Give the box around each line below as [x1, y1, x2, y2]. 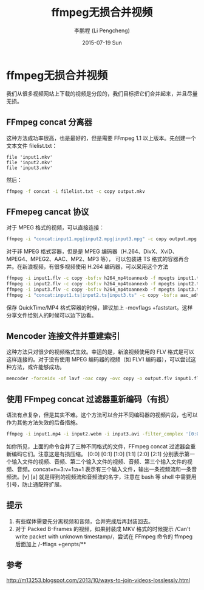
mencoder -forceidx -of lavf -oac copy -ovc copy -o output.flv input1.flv [6, 375, 202, 382]
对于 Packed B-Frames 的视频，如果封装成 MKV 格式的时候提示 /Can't [15, 525, 191, 532]
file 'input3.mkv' [6, 165, 53, 171]
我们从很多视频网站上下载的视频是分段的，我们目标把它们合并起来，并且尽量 [6, 89, 198, 97]
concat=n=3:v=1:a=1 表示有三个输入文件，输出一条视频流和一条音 [32, 465, 197, 473]
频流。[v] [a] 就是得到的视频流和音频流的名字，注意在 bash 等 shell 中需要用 [6, 473, 197, 481]
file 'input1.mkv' [6, 154, 53, 160]
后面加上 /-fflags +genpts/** [15, 540, 86, 547]
